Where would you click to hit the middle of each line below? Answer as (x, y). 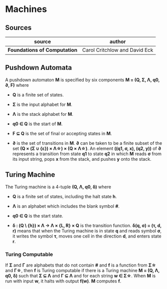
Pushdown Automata (39, 68)
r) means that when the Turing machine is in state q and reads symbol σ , (87, 231)
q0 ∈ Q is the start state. (38, 216)
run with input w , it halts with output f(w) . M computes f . (63, 281)
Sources (18, 28)
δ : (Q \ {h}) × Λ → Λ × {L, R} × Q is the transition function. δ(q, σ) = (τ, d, (87, 225)
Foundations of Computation (43, 50)
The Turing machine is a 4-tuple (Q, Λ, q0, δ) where (58, 187)
